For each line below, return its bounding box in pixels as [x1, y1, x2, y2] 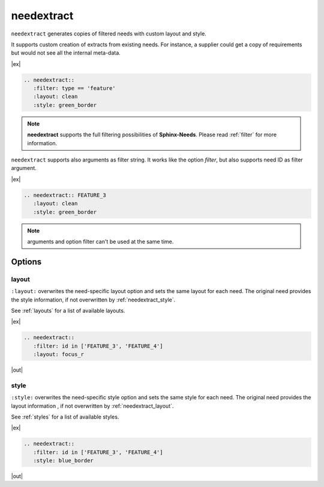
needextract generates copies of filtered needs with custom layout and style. [11, 30, 206, 37]
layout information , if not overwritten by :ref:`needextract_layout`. [11, 402, 174, 410]
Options [11, 256, 42, 267]
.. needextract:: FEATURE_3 [23, 192, 106, 198]
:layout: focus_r [33, 351, 84, 358]
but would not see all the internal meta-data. [11, 49, 121, 56]
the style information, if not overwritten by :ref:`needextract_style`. [11, 296, 176, 303]
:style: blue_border [33, 457, 94, 464]
